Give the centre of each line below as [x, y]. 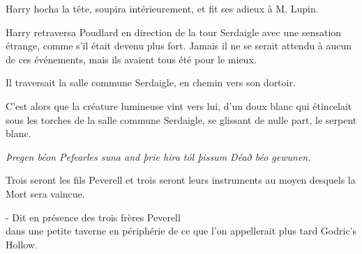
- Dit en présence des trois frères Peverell [93, 217]
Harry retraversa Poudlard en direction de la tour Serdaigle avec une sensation [174, 32]
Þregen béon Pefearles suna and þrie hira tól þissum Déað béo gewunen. [158, 156]
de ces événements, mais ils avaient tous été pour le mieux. [131, 59]
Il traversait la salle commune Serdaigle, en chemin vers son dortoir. [151, 82]
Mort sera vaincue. [45, 193]
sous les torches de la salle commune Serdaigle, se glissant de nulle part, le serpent [181, 119]
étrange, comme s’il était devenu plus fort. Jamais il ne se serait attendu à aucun [179, 46]
